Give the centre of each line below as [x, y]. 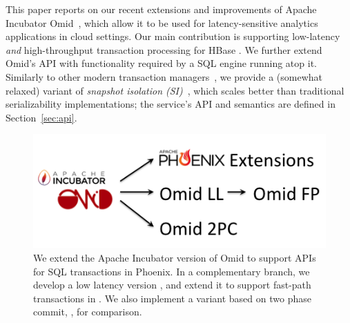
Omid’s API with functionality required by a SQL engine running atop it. [161, 63]
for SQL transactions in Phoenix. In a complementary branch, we [172, 271]
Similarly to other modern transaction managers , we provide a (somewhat [164, 76]
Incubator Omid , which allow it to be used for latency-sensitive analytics [162, 22]
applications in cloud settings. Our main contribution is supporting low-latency [173, 36]
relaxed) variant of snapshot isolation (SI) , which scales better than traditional [175, 90]
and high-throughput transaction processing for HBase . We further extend [164, 49]
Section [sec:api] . [41, 117]
